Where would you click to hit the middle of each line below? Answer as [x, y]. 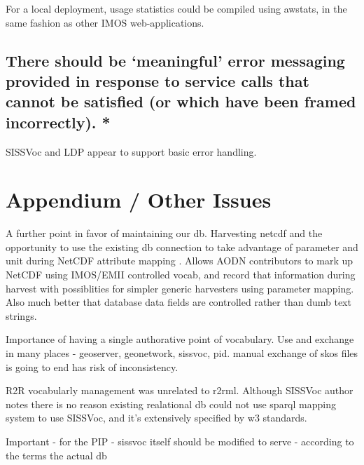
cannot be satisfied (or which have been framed [181, 101]
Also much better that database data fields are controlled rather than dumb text [178, 302]
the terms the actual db [56, 455]
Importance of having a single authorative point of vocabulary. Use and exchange [180, 339]
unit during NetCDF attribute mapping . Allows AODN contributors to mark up [180, 261]
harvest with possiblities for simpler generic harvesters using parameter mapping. [180, 288]
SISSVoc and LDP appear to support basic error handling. [131, 151]
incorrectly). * [58, 122]
